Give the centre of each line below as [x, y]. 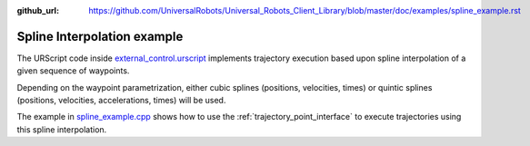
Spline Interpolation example [100, 36]
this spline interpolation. [62, 129]
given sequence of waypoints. [73, 71]
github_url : [38, 10]
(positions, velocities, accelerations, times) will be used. [121, 101]
